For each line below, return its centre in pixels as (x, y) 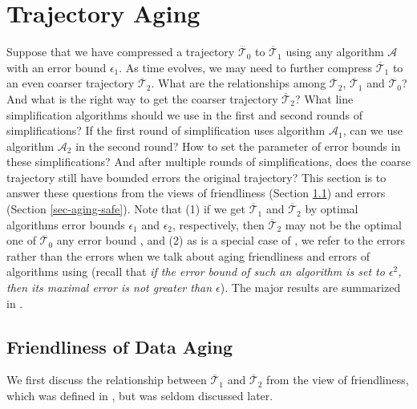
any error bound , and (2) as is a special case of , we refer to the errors (231, 240)
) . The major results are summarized (310, 288)
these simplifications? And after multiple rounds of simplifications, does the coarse (208, 162)
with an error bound (57, 67)
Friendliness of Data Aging (120, 346)
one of (21, 240)
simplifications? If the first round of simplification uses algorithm (166, 130)
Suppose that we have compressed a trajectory (121, 52)
